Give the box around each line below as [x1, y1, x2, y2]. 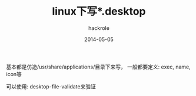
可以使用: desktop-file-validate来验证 [6, 83, 96, 90]
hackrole [88, 24, 110, 32]
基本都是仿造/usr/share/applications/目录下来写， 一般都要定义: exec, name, [6, 63, 191, 70]
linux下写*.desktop [52, 5, 146, 18]
